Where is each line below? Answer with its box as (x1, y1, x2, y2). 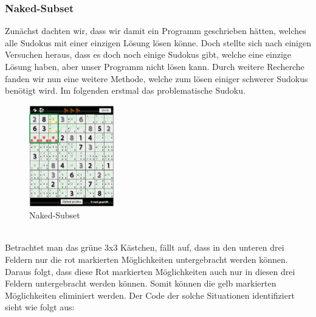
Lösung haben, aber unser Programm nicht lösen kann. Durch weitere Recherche (5, 60, 304, 72)
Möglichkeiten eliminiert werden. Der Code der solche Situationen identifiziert (5, 288, 295, 301)
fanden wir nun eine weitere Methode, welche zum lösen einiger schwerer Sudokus (5, 72, 308, 85)
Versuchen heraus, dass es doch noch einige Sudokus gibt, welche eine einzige (5, 48, 292, 61)
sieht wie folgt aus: (5, 301, 75, 313)
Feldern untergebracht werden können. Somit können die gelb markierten (5, 277, 276, 290)
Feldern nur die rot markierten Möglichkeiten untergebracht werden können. (5, 253, 288, 265)
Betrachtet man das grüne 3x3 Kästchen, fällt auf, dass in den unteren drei (5, 241, 284, 254)
